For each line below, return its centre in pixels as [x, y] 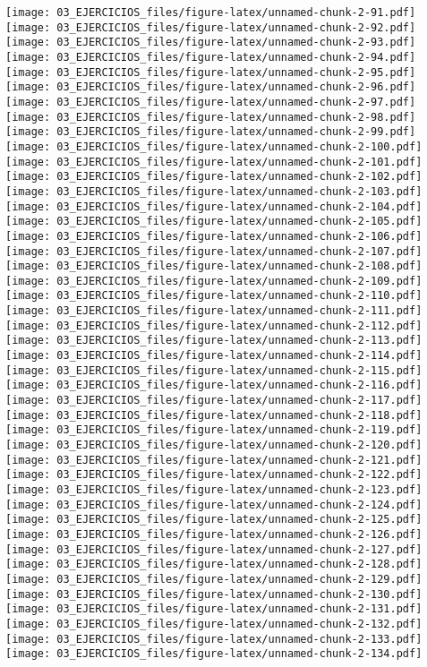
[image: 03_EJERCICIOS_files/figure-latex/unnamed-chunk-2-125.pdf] [214, 520]
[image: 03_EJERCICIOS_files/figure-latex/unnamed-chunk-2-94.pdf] [211, 57]
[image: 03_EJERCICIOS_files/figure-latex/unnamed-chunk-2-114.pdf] [214, 356]
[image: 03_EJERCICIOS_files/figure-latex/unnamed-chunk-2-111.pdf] [214, 311]
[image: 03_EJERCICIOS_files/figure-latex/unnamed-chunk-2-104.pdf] [214, 206]
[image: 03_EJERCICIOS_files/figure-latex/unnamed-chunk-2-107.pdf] [214, 251]
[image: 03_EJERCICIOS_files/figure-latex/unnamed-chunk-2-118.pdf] [214, 415]
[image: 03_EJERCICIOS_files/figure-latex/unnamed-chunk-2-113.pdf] [214, 341]
